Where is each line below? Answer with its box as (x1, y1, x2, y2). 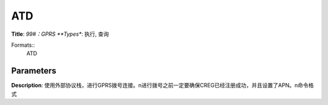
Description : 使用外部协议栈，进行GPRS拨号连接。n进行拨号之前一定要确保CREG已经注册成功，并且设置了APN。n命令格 (11, 82, 314, 89)
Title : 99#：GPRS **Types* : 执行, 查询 (11, 30, 109, 38)
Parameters (11, 66, 56, 76)
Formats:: (11, 41, 35, 49)
